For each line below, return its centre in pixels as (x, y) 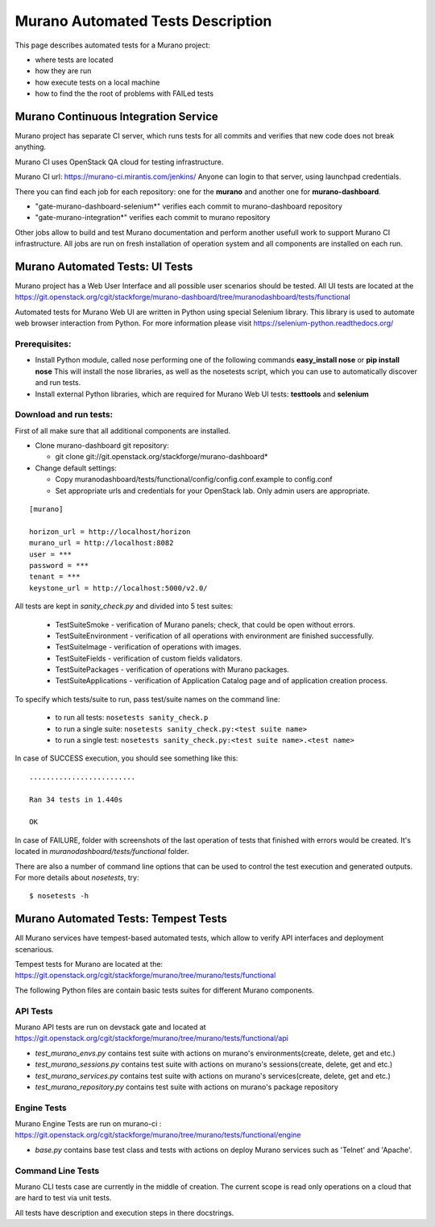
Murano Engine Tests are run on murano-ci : (88, 1124)
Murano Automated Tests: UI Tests (104, 266)
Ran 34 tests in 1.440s (76, 799)
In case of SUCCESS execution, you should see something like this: (126, 758)
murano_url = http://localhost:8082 (101, 543)
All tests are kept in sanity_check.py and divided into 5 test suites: (124, 606)
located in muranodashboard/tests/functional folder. (102, 852)
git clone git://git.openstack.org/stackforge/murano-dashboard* (162, 457)
